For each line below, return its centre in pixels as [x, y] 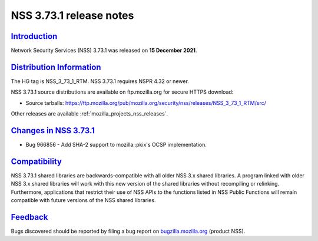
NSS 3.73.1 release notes [72, 15]
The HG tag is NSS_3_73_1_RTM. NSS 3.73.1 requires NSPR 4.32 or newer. [100, 81]
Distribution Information [56, 67]
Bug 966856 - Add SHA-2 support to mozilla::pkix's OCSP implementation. [116, 145]
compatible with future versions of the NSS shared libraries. [83, 200]
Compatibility [36, 161]
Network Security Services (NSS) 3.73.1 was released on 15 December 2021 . [104, 51]
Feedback [29, 217]
